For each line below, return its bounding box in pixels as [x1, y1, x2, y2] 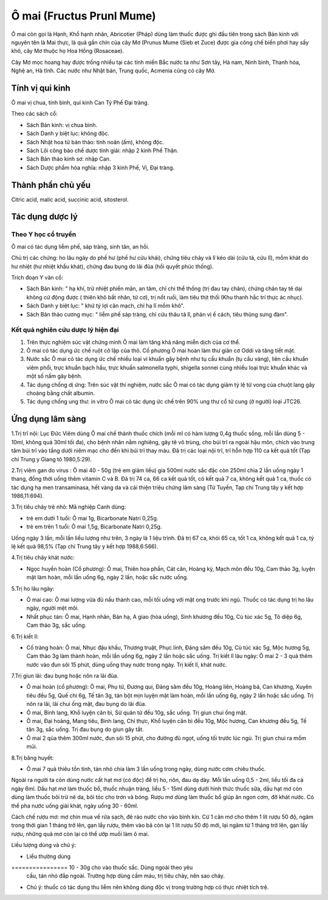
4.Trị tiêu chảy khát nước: [11, 554, 75, 561]
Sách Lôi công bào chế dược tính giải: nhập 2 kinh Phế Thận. [26, 147, 179, 154]
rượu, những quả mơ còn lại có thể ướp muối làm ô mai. [11, 830, 149, 837]
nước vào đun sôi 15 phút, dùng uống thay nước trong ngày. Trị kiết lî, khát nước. [26, 661, 227, 668]
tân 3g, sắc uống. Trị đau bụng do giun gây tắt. [26, 726, 144, 733]
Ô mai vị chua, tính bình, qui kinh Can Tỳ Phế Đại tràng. [11, 99, 149, 106]
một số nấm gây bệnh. [26, 372, 83, 380]
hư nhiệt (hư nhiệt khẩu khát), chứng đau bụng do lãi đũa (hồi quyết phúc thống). [11, 262, 214, 270]
